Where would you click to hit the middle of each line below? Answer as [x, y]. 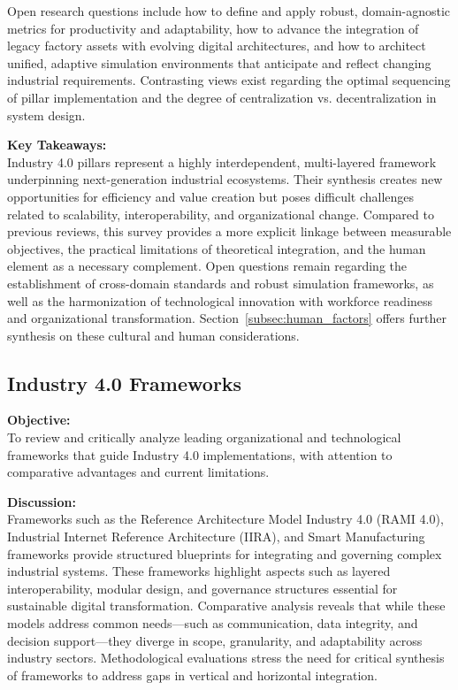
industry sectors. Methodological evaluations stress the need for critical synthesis [226, 658]
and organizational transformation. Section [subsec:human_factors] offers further [227, 318]
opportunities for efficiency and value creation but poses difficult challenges [211, 196]
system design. [46, 115]
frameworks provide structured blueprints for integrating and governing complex [225, 553]
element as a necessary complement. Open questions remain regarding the [207, 266]
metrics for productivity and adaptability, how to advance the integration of [213, 28]
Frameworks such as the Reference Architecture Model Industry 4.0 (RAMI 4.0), [225, 519]
